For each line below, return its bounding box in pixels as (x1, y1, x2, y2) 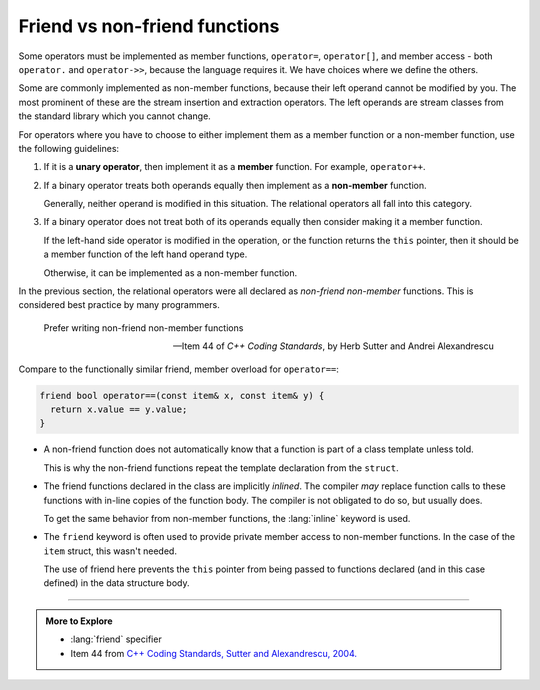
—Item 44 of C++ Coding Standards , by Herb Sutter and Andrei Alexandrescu (173, 340, 494, 352)
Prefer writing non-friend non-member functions (43, 321, 244, 334)
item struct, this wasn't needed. (43, 545, 177, 557)
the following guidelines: (18, 142, 120, 154)
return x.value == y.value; (50, 403, 188, 415)
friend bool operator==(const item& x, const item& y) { (39, 390, 325, 401)
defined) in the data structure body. (43, 577, 190, 589)
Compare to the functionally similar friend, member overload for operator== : (18, 363, 340, 375)
